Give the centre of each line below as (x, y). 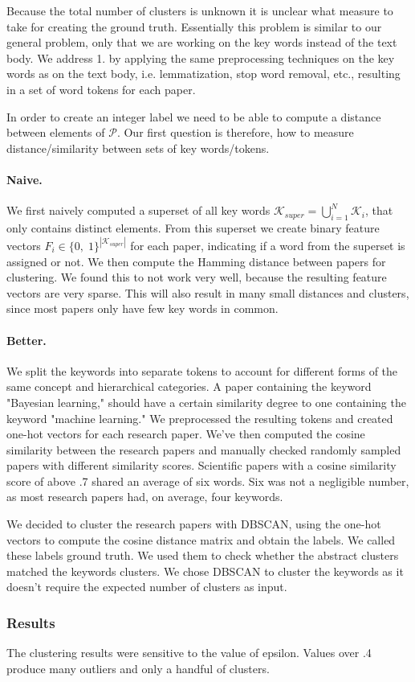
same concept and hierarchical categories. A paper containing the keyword (189, 386)
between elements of (56, 132)
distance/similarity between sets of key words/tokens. (138, 148)
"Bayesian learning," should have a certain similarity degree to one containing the (206, 402)
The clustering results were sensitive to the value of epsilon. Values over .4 (189, 653)
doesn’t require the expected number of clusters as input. (147, 587)
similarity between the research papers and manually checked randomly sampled (204, 449)
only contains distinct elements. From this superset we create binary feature (193, 227)
